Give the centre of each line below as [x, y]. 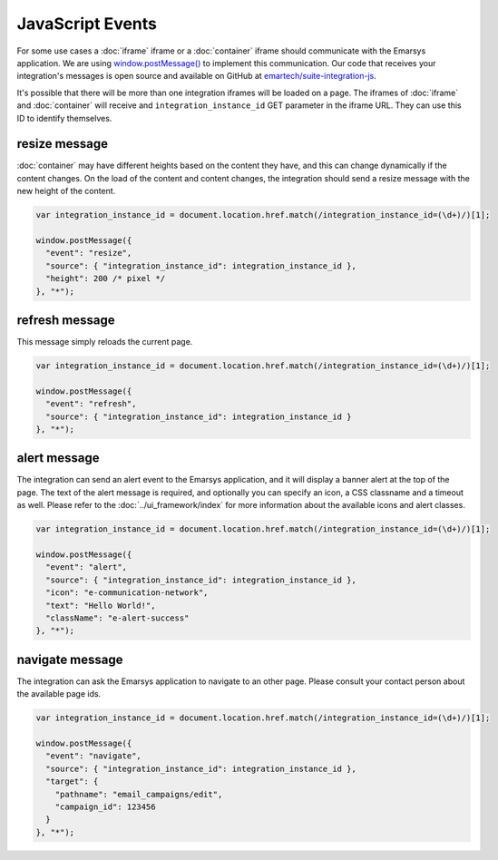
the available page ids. [59, 694]
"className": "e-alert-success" [117, 618]
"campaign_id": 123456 [105, 806]
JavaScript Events [87, 24]
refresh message [66, 320]
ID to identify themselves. [64, 118]
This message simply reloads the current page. [105, 342]
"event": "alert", [86, 567]
